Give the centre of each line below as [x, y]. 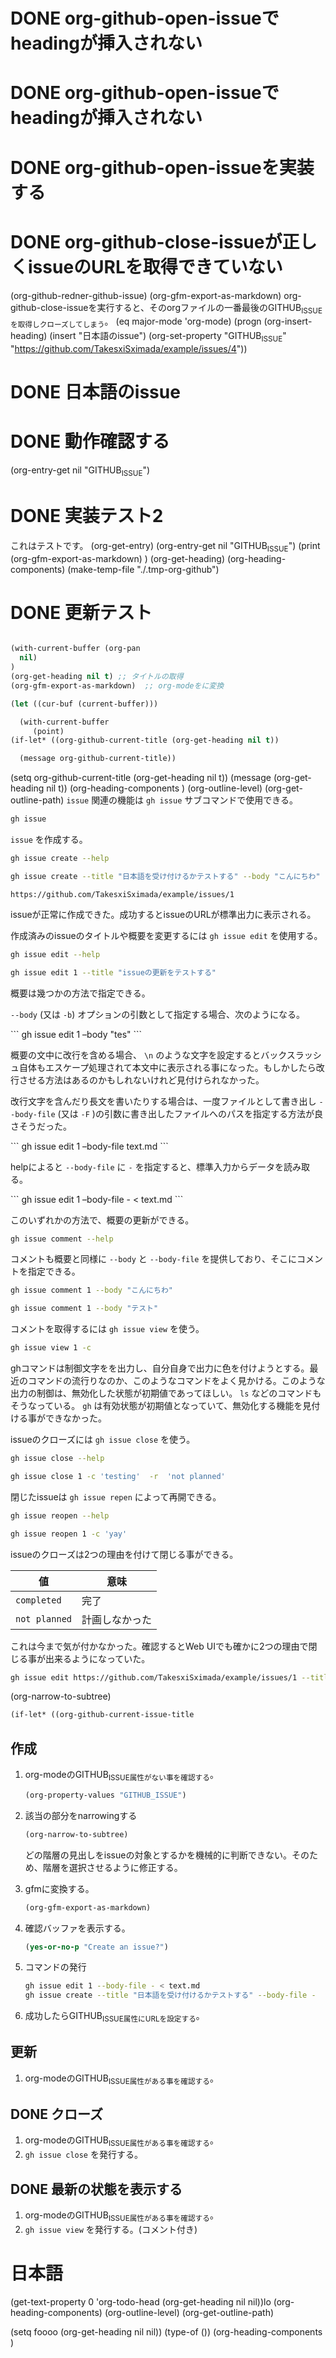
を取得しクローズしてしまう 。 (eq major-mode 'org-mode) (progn [136, 322]
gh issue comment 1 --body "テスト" [84, 1309]
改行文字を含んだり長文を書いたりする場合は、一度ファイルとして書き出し [163, 1101]
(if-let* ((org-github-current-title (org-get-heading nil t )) [145, 740]
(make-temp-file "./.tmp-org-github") [143, 569]
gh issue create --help [60, 859]
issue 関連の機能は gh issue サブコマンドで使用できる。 [182, 800]
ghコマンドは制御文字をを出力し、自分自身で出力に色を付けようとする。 [160, 1368]
